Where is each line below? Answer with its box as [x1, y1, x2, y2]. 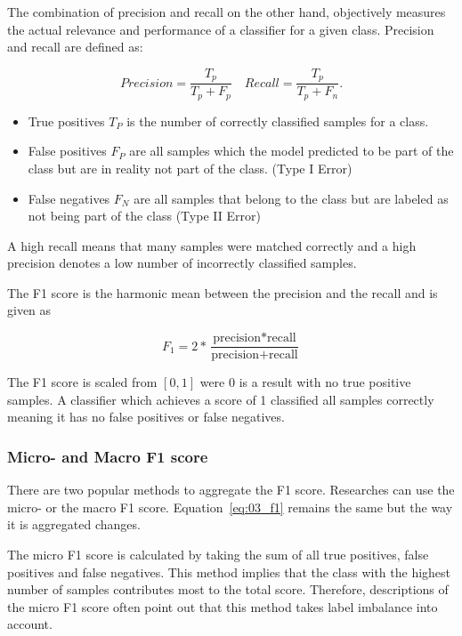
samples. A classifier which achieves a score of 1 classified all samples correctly [7, 390, 434, 408]
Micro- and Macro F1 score [7, 445, 208, 467]
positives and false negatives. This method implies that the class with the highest [7, 562, 451, 581]
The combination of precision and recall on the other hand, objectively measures [7, 3, 446, 20]
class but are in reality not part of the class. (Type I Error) [28, 158, 353, 177]
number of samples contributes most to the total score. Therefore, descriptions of [7, 580, 449, 599]
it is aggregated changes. [7, 515, 141, 534]
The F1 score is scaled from [7, 373, 158, 391]
